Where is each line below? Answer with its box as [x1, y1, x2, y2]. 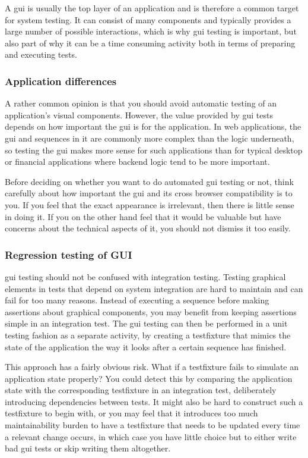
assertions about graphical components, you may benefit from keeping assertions [5, 305, 297, 318]
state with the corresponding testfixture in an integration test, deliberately [5, 384, 277, 396]
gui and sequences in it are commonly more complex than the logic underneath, [5, 131, 294, 144]
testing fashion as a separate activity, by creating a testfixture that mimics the [5, 328, 291, 341]
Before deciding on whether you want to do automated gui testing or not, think [5, 175, 294, 187]
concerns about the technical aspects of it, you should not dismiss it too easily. [5, 222, 291, 234]
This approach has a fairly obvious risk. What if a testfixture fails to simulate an [5, 360, 299, 373]
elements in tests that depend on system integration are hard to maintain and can [5, 282, 303, 294]
